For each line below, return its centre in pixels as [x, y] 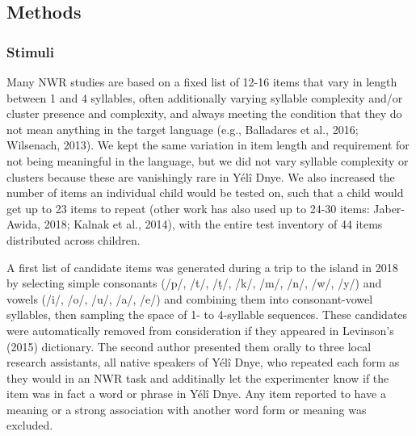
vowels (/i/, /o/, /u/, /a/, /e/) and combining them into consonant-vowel [190, 298]
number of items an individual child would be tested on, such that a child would [205, 193]
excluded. [30, 425]
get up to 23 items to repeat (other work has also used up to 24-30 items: [188, 208]
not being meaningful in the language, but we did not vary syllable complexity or [208, 160]
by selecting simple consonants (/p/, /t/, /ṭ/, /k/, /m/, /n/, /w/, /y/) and [194, 283]
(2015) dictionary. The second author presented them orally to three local [189, 346]
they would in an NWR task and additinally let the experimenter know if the [198, 377]
